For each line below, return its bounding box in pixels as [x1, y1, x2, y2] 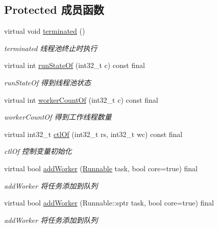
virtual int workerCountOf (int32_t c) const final [4, 94, 158, 105]
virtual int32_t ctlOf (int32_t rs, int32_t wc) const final [4, 128, 183, 139]
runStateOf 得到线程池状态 [4, 77, 91, 87]
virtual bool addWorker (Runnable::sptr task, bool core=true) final [4, 197, 214, 208]
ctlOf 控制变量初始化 [4, 146, 72, 156]
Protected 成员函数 [4, 2, 104, 17]
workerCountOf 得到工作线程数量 [4, 111, 112, 122]
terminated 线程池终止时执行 [4, 42, 98, 53]
